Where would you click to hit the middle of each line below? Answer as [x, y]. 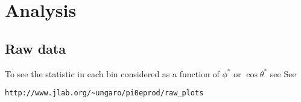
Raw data [35, 48]
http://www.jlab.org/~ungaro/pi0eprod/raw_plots [104, 93]
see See [283, 73]
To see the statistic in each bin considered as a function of [112, 73]
